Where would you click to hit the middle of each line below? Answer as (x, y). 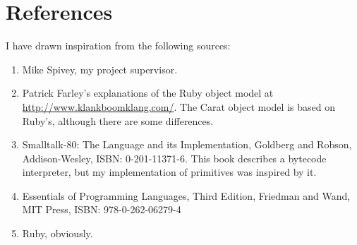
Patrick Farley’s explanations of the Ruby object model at (148, 93)
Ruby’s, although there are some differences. (118, 120)
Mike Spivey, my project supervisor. (100, 69)
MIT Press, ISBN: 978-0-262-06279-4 (102, 209)
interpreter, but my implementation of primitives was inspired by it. (169, 172)
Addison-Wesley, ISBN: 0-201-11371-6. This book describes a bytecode (174, 158)
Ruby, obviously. (58, 233)
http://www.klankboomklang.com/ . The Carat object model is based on (178, 106)
